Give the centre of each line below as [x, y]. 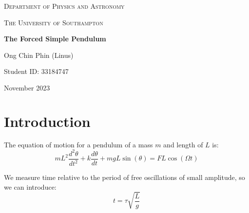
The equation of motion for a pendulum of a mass [78, 144]
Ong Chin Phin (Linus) [39, 55]
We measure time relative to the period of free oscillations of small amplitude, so [124, 177]
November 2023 [27, 87]
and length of [183, 144]
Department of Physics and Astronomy [64, 6]
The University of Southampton [54, 22]
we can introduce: [30, 186]
